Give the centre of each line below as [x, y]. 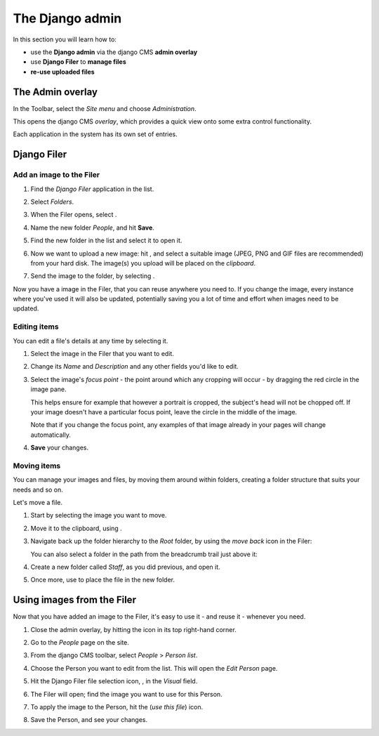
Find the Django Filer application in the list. [92, 189]
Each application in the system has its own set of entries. [95, 134]
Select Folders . [52, 202]
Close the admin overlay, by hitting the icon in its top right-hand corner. [133, 629]
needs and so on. [38, 489]
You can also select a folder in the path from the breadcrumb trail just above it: [144, 554]
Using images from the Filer [75, 600]
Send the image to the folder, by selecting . [93, 276]
